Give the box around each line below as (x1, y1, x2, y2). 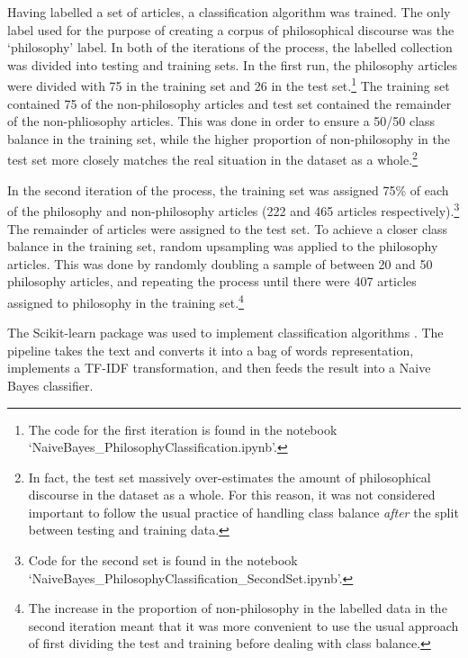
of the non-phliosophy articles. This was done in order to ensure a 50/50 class (7, 112, 436, 131)
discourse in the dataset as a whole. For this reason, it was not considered (28, 485, 436, 504)
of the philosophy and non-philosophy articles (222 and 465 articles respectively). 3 (7, 199, 460, 220)
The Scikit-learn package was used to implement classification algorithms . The (7, 323, 444, 342)
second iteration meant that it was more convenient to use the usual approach (28, 616, 459, 635)
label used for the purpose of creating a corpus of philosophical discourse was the (7, 20, 454, 39)
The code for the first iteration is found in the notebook (28, 419, 337, 438)
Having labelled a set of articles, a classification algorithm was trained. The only (7, 3, 451, 21)
